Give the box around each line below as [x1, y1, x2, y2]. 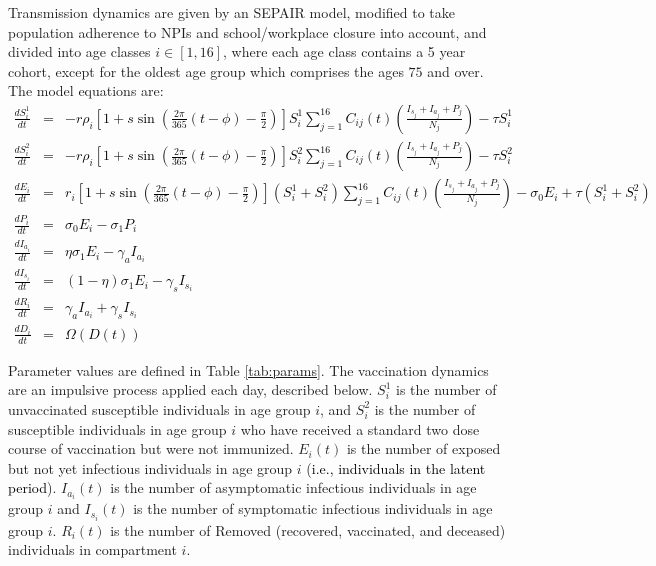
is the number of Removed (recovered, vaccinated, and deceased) [110, 519, 506, 540]
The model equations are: [8, 80, 164, 101]
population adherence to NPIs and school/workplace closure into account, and [8, 21, 487, 42]
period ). [8, 477, 57, 498]
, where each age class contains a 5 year [223, 41, 466, 62]
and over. [427, 60, 484, 81]
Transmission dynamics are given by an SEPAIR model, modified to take [8, 2, 456, 22]
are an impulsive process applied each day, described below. [8, 379, 373, 400]
